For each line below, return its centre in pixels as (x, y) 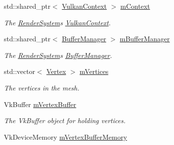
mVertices (94, 71)
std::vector (19, 71)
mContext (135, 6)
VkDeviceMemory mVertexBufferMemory (66, 136)
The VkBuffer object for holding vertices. (65, 120)
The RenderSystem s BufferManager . (58, 55)
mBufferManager (145, 39)
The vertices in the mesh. (42, 87)
